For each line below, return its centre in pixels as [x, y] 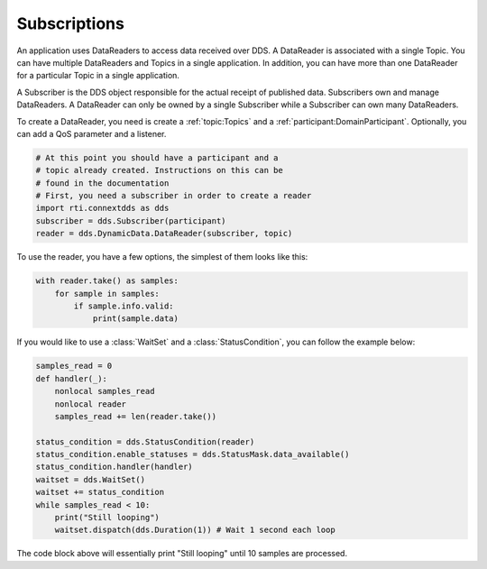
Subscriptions [71, 23]
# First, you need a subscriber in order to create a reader [174, 196]
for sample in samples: [107, 294]
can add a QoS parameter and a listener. [92, 133]
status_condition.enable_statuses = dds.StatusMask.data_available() [193, 454]
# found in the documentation [102, 183]
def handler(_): [72, 378]
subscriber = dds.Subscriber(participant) [131, 220]
